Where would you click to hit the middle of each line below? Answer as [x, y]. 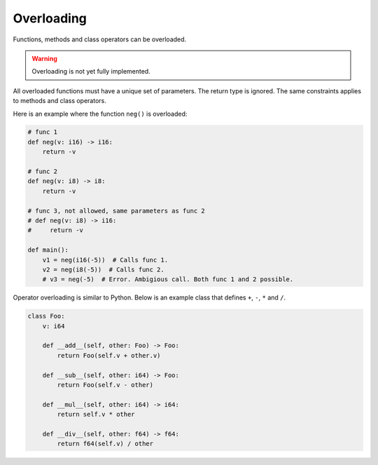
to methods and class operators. [59, 101]
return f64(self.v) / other [105, 444]
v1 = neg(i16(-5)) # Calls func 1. [105, 260]
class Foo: [46, 316]
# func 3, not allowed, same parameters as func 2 [117, 211]
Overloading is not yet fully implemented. [91, 72]
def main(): [48, 250]
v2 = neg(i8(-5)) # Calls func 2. [103, 269]
